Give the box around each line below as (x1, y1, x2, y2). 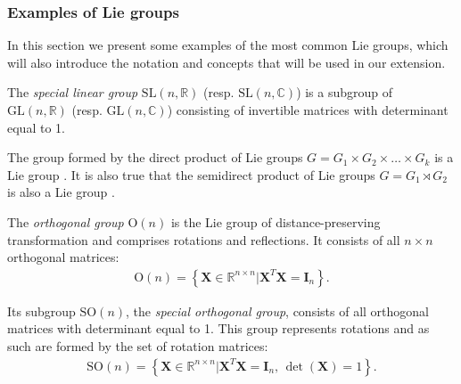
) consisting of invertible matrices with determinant (167, 101, 449, 118)
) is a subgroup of (296, 83, 393, 102)
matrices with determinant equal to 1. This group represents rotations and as (7, 319, 430, 338)
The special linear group (7, 83, 138, 102)
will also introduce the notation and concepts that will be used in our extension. (7, 53, 446, 71)
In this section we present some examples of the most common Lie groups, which (7, 36, 449, 54)
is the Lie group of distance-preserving (170, 212, 381, 231)
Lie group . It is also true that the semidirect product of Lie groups (7, 165, 375, 184)
